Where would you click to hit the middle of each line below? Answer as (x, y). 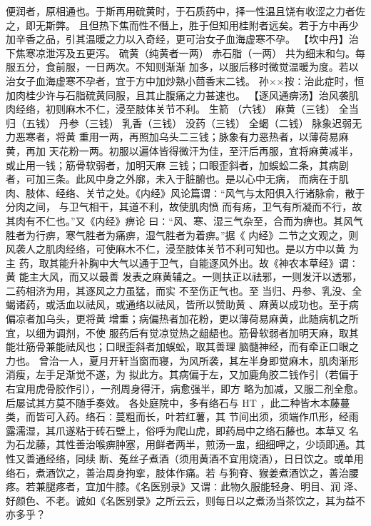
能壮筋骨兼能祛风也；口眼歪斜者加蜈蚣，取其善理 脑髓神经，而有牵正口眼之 (182, 347)
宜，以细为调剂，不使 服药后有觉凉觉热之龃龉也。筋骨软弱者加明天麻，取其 (182, 332)
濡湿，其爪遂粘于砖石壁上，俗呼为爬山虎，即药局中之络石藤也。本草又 (180, 430)
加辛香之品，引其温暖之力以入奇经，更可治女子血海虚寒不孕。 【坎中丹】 (177, 39)
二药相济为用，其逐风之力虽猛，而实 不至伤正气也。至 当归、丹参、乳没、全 (184, 290)
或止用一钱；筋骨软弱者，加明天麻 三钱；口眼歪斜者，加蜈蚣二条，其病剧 (177, 165)
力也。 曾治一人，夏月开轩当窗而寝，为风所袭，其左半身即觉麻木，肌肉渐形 (182, 360)
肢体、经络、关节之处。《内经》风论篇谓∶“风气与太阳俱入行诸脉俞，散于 (195, 192)
